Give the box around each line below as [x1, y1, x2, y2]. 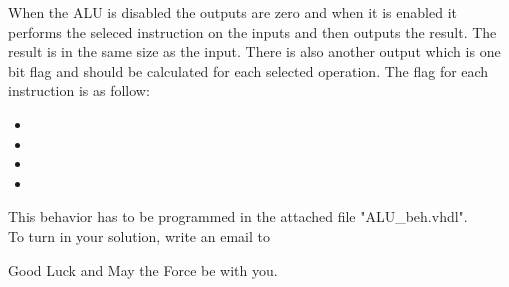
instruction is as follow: [8, 80, 150, 101]
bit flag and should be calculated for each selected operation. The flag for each [8, 60, 489, 81]
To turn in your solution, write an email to [8, 225, 270, 246]
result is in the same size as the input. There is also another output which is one [8, 41, 501, 62]
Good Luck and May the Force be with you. [8, 259, 278, 280]
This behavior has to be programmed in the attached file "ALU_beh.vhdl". [8, 206, 468, 227]
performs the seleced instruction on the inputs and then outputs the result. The [8, 21, 497, 42]
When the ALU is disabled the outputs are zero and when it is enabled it [8, 2, 457, 22]
